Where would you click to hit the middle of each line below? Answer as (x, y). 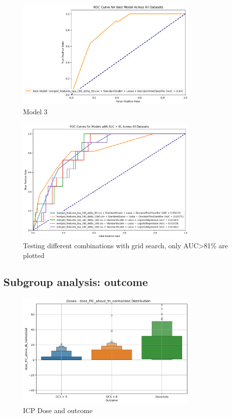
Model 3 (35, 112)
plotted (34, 255)
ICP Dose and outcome (58, 410)
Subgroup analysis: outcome (76, 281)
